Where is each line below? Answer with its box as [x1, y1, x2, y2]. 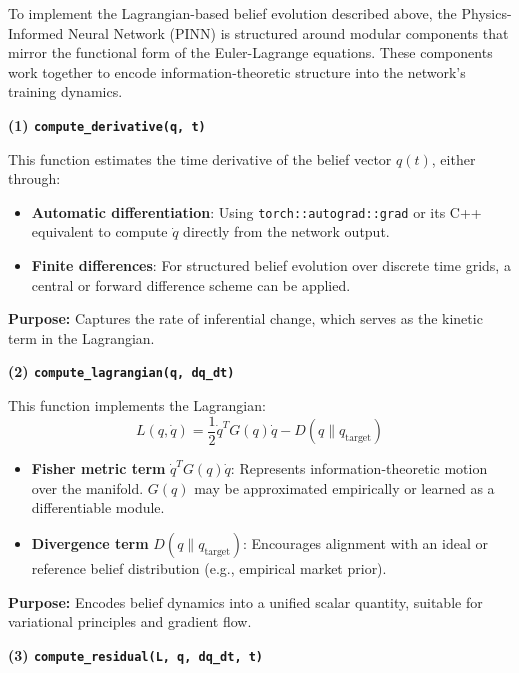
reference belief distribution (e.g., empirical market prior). [31, 557, 387, 578]
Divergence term [31, 532, 149, 553]
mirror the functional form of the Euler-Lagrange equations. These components [8, 42, 493, 63]
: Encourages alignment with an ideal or [243, 532, 488, 553]
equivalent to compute [31, 221, 168, 242]
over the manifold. [31, 477, 144, 498]
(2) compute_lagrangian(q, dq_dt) [8, 361, 235, 382]
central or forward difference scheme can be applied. [31, 274, 351, 295]
